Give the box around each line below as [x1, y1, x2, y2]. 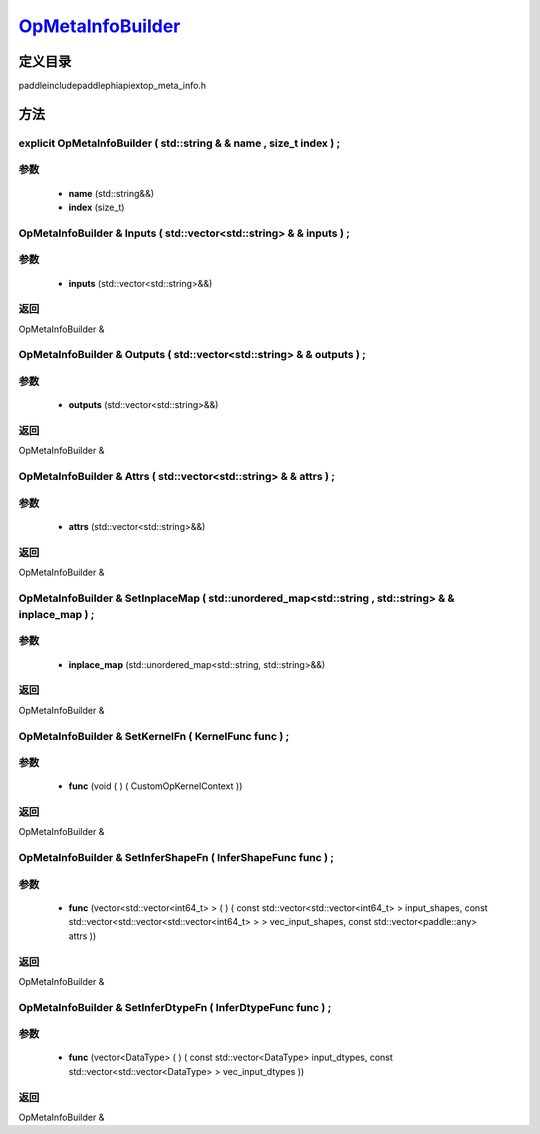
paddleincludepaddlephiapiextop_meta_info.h [18, 80, 207, 92]
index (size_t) [68, 201, 125, 213]
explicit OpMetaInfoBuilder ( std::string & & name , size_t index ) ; [18, 136, 341, 150]
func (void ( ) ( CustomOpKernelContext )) [68, 780, 243, 792]
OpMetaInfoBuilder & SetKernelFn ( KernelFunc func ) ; [18, 729, 290, 743]
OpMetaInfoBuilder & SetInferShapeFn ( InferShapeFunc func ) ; [18, 851, 335, 865]
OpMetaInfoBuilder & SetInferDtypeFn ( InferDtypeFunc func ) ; [18, 1000, 332, 1014]
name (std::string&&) [68, 187, 155, 199]
